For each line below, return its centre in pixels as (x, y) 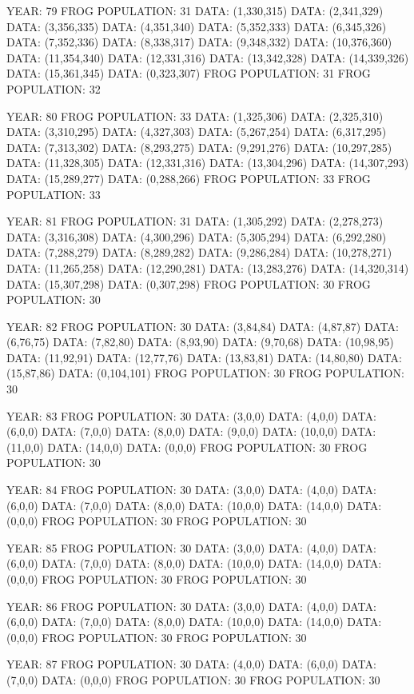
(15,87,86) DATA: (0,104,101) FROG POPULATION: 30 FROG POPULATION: (205, 373)
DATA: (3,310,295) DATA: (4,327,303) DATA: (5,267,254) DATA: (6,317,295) (197, 132)
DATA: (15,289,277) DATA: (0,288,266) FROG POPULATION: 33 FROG (189, 178)
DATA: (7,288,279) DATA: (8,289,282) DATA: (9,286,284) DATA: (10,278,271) (199, 252)
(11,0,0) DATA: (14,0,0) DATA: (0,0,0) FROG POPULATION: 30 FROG (187, 447)
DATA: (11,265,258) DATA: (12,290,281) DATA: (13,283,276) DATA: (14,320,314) (208, 267)
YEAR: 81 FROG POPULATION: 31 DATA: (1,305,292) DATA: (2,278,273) (195, 221)
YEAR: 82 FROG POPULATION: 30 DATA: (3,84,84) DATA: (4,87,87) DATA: (203, 326)
